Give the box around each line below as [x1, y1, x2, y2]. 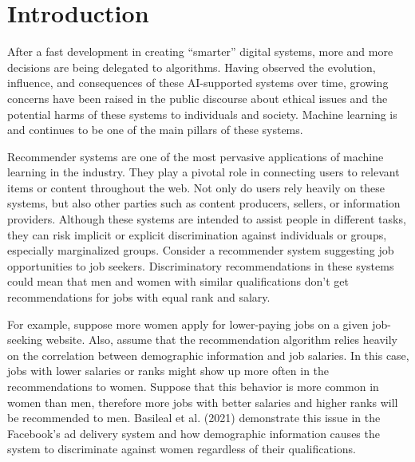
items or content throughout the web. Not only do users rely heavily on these [7, 179, 385, 195]
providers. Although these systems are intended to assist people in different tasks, [7, 211, 406, 227]
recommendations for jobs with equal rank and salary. [7, 289, 271, 306]
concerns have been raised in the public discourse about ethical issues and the [7, 89, 388, 106]
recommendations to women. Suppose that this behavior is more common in [7, 378, 379, 394]
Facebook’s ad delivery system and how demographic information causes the [7, 424, 380, 441]
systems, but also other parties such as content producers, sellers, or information [7, 195, 401, 211]
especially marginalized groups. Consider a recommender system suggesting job [7, 242, 394, 259]
